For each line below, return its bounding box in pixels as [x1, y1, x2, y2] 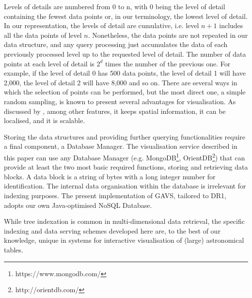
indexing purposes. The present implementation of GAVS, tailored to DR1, [4, 190, 226, 200]
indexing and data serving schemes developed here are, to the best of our [4, 225, 220, 235]
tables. [4, 244, 23, 254]
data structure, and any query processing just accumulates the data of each [4, 39, 228, 49]
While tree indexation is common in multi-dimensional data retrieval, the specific [4, 216, 245, 226]
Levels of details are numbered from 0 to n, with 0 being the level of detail [4, 1, 225, 11]
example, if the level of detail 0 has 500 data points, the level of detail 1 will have [4, 68, 246, 78]
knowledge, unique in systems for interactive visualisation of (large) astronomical [4, 235, 244, 245]
